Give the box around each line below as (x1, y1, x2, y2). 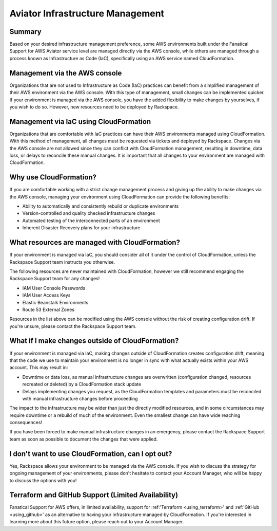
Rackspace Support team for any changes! (9, 276, 100, 282)
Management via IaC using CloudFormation (9, 117, 151, 126)
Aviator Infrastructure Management (9, 8, 164, 19)
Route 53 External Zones (22, 306, 74, 313)
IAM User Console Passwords (22, 285, 86, 291)
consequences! (9, 419, 43, 426)
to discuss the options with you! (9, 477, 77, 483)
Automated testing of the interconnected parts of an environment (22, 217, 160, 224)
